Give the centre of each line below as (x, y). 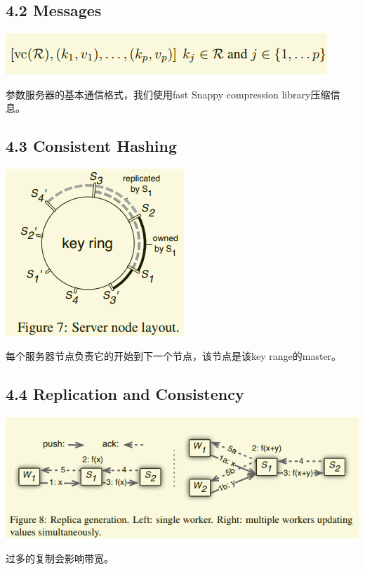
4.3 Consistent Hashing (92, 146)
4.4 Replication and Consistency (125, 393)
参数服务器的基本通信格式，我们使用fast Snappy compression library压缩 (168, 94)
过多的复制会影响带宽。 (60, 558)
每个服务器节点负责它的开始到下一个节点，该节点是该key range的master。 (174, 355)
